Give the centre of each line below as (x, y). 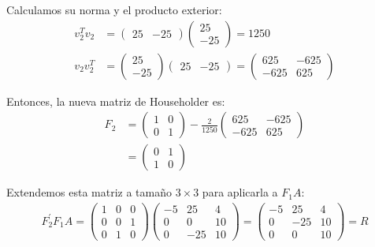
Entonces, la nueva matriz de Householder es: (116, 101)
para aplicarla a (240, 192)
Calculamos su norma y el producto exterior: (114, 9)
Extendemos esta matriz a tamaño (89, 192)
